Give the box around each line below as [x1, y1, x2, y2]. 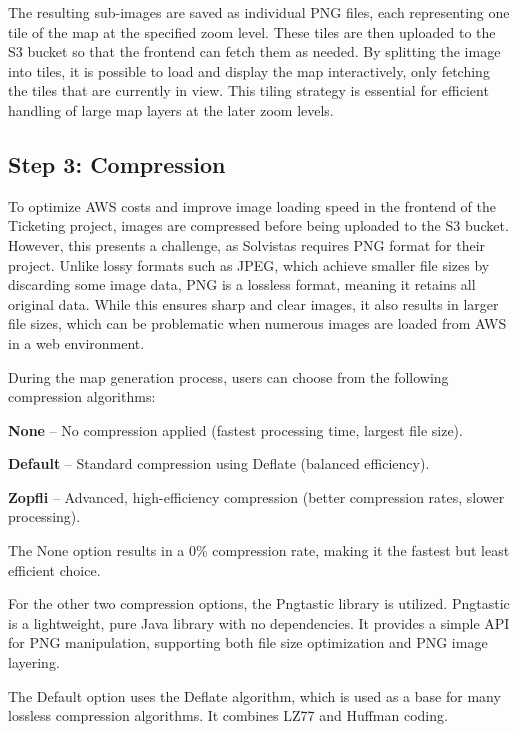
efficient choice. [8, 559, 101, 580]
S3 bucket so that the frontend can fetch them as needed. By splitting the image [8, 41, 501, 62]
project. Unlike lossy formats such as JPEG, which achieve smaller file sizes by [8, 254, 490, 275]
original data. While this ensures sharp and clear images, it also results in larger [8, 293, 499, 314]
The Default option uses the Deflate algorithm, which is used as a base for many [8, 685, 501, 706]
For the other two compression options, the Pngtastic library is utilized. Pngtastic [8, 593, 510, 614]
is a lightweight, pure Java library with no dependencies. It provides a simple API [8, 612, 510, 633]
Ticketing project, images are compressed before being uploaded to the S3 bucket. [8, 215, 509, 236]
